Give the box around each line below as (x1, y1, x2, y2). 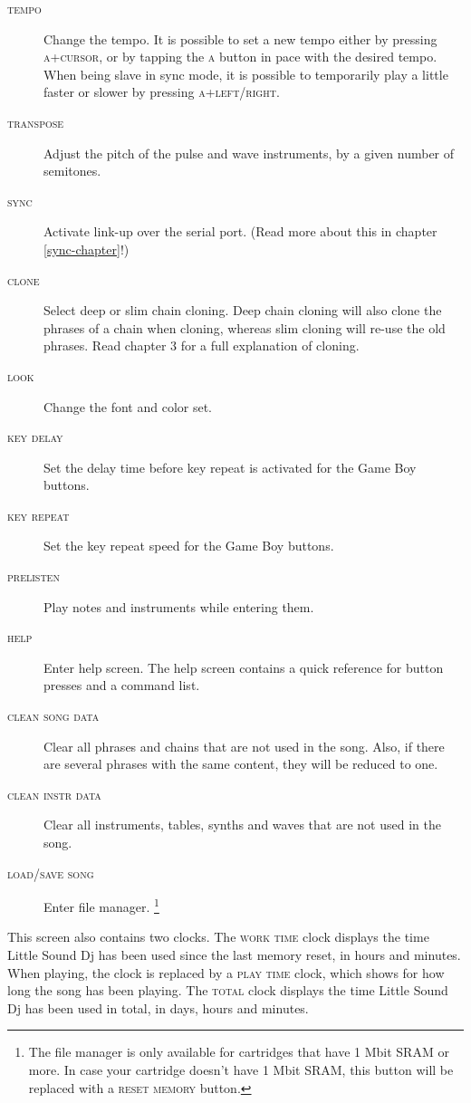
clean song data (7, 706, 100, 725)
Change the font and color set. (43, 397, 213, 416)
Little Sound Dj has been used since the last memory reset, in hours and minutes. (7, 945, 461, 964)
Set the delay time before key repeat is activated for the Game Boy (43, 457, 417, 476)
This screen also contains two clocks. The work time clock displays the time (7, 927, 429, 946)
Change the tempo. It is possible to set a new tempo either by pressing (43, 29, 437, 48)
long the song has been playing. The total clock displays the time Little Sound (7, 981, 448, 1000)
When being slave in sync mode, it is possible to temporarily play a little (43, 64, 448, 83)
